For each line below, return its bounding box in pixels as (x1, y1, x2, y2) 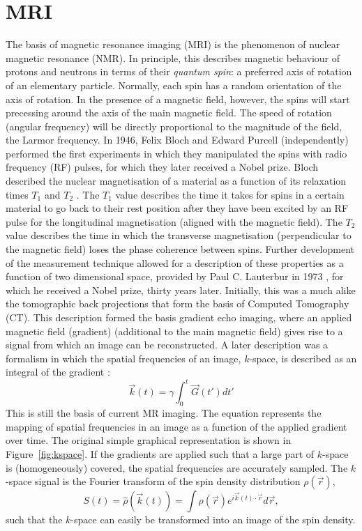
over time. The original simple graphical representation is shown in (6, 433, 292, 447)
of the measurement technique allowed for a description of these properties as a (6, 255, 344, 270)
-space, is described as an (249, 351, 357, 365)
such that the (6, 512, 63, 527)
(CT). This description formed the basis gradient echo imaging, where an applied (6, 310, 352, 324)
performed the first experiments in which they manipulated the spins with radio (6, 146, 347, 160)
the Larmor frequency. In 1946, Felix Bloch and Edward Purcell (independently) (6, 132, 349, 147)
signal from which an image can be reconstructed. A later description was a (6, 337, 329, 352)
